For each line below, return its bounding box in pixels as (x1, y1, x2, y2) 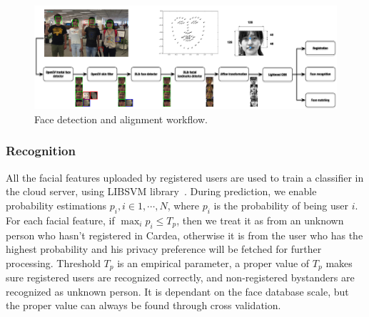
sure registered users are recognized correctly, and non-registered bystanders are (6, 270, 355, 285)
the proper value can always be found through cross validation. (6, 298, 281, 313)
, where (167, 197, 200, 212)
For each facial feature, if (6, 212, 115, 227)
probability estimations (6, 197, 106, 212)
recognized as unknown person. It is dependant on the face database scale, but (6, 284, 349, 298)
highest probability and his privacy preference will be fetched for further (6, 241, 322, 256)
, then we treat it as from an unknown (176, 212, 344, 227)
